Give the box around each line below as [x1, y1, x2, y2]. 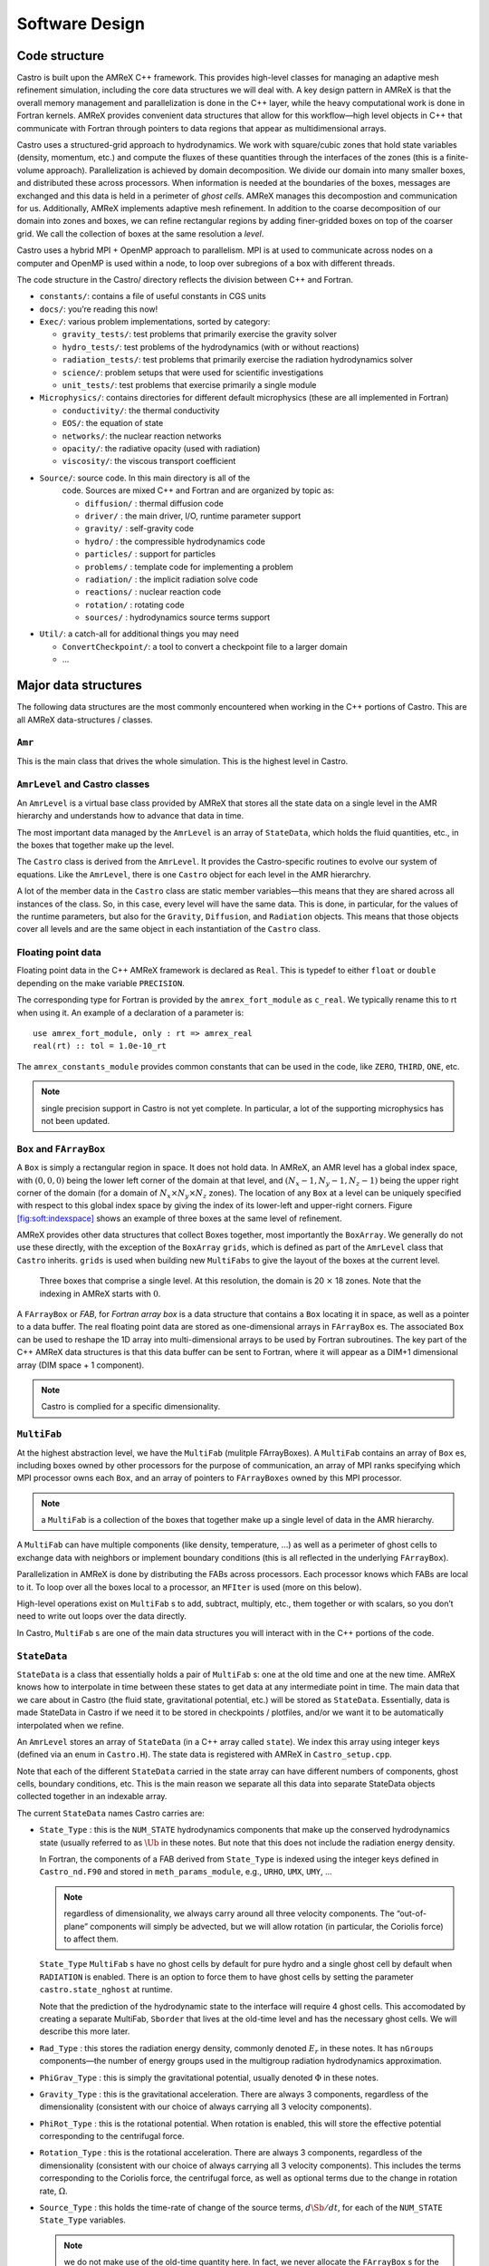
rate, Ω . [39, 2185, 68, 2196]
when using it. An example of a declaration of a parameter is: [16, 1007, 244, 1018]
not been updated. [41, 1116, 110, 1126]
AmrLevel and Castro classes [16, 778, 150, 790]
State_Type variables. [39, 2214, 127, 2225]
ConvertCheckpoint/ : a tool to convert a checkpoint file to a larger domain [62, 641, 348, 652]
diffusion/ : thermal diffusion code [84, 498, 224, 508]
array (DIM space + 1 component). [16, 1360, 145, 1370]
